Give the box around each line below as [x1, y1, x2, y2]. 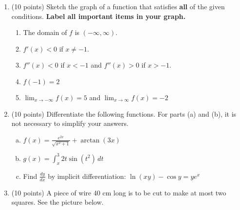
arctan [80, 137, 100, 144]
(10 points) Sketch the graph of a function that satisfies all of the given [11, 1, 225, 11]
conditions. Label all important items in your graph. [11, 11, 185, 21]
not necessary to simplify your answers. [11, 118, 129, 128]
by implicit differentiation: [48, 171, 126, 181]
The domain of [23, 27, 67, 37]
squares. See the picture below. [11, 197, 104, 207]
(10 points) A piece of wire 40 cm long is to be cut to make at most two [11, 187, 226, 197]
